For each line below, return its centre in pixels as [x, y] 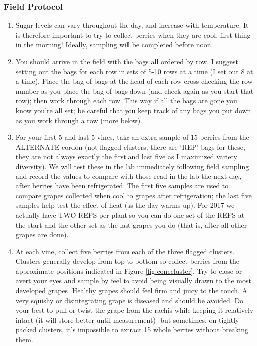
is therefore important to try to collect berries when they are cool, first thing [133, 35]
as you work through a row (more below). [79, 120]
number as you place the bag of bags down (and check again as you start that [134, 90]
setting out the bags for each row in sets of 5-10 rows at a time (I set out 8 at [134, 71]
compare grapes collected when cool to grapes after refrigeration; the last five [133, 195]
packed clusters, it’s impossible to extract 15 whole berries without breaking [132, 329]
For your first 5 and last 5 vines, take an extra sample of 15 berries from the [132, 137]
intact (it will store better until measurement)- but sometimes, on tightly [127, 319]
